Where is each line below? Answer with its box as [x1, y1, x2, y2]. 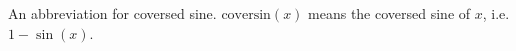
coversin [221, 8, 271, 22]
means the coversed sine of [308, 3, 471, 23]
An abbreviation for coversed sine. [8, 3, 217, 23]
